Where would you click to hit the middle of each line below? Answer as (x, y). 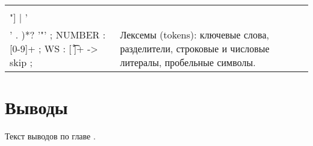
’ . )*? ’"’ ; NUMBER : (58, 35)
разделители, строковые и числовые (195, 48)
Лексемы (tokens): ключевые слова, (194, 35)
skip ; (21, 62)
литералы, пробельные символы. (188, 62)
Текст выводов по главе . (50, 136)
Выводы (36, 107)
